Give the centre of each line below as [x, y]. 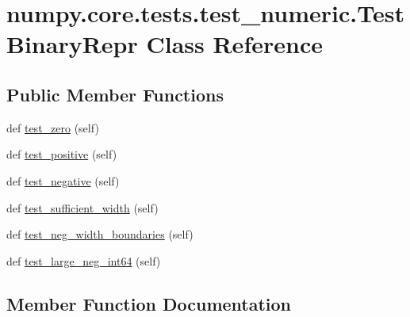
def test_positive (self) [62, 154]
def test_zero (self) [53, 127]
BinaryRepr [72, 44]
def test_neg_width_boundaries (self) [100, 234]
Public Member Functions [115, 94]
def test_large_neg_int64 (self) [84, 260]
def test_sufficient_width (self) [82, 207]
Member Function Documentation [149, 303]
